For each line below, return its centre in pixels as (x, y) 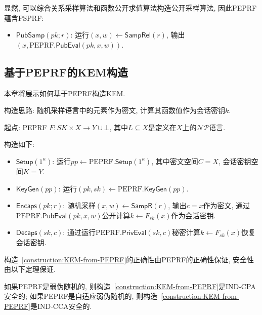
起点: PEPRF (26, 127)
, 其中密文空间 (175, 161)
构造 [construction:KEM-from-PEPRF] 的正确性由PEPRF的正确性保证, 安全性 (129, 259)
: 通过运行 (79, 232)
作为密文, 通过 (227, 205)
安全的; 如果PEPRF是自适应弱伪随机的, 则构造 (81, 296)
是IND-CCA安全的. (61, 306)
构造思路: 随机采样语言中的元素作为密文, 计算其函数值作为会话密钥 (115, 110)
